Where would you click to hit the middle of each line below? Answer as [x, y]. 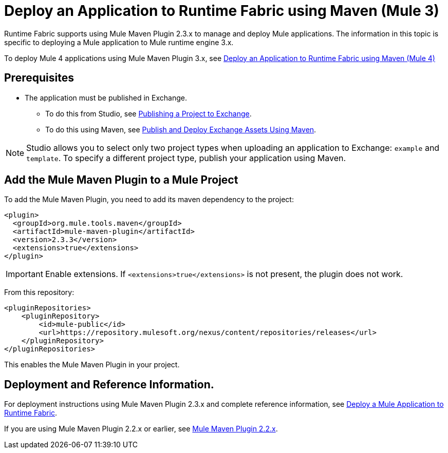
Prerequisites [39, 78]
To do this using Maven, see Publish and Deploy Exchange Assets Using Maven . [181, 129]
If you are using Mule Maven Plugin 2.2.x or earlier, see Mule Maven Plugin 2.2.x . [141, 429]
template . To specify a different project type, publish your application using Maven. [186, 158]
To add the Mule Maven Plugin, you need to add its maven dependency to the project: [149, 200]
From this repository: [39, 292]
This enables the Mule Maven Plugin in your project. [92, 365]
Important [24, 274]
